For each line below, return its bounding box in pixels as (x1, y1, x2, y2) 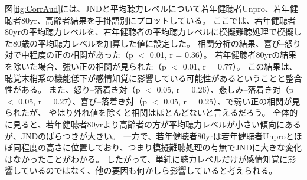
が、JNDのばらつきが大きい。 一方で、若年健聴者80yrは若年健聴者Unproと (5, 129, 294, 142)
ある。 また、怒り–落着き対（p (21, 83, 141, 96)
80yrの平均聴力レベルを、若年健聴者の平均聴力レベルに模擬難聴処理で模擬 (5, 25, 293, 38)
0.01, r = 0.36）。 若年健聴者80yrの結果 (149, 48, 297, 61)
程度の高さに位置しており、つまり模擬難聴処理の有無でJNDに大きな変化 (21, 141, 302, 153)
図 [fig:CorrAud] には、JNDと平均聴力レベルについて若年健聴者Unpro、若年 (5, 2, 290, 14)
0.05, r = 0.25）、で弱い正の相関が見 (164, 94, 301, 107)
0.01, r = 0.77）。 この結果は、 (182, 60, 298, 72)
